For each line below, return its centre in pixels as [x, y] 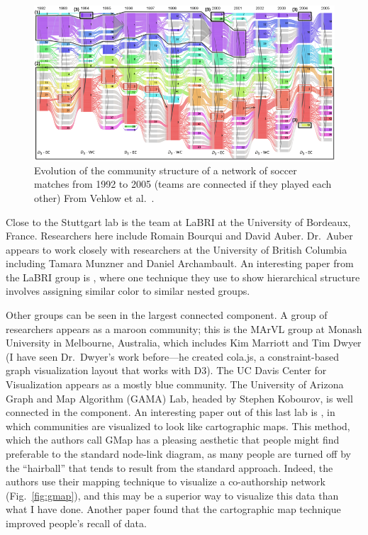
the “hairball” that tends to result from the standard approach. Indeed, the [169, 467]
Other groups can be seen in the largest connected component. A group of [167, 315]
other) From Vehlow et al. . [94, 197]
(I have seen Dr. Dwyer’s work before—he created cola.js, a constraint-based [172, 356]
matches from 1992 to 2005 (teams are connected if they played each [183, 184]
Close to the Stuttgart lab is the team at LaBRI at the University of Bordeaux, [178, 221]
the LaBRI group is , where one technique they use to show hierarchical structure [183, 277]
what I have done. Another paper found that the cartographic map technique [173, 509]
